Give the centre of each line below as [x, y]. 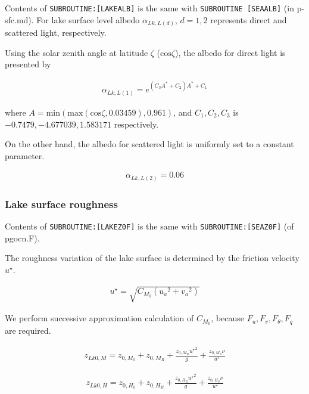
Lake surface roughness [61, 204]
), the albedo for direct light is [230, 52]
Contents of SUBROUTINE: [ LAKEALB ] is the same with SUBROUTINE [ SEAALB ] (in [149, 8]
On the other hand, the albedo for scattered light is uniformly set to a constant [149, 144]
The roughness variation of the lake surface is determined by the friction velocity [152, 258]
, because [228, 318]
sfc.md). [19, 19]
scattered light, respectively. [56, 32]
